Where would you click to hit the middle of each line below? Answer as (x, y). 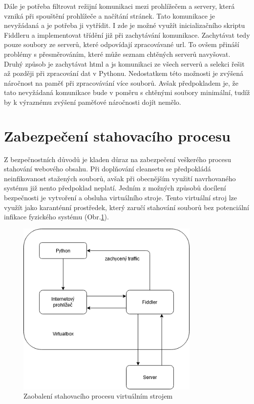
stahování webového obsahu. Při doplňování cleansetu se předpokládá (107, 169)
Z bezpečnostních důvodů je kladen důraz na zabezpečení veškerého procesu (118, 159)
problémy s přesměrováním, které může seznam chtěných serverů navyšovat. (117, 54)
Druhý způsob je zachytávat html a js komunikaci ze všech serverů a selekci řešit (124, 63)
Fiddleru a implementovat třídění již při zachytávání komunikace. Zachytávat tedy (127, 35)
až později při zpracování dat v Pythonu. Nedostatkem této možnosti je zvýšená (124, 73)
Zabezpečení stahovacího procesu (117, 135)
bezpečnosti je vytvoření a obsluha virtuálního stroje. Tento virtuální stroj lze (120, 198)
